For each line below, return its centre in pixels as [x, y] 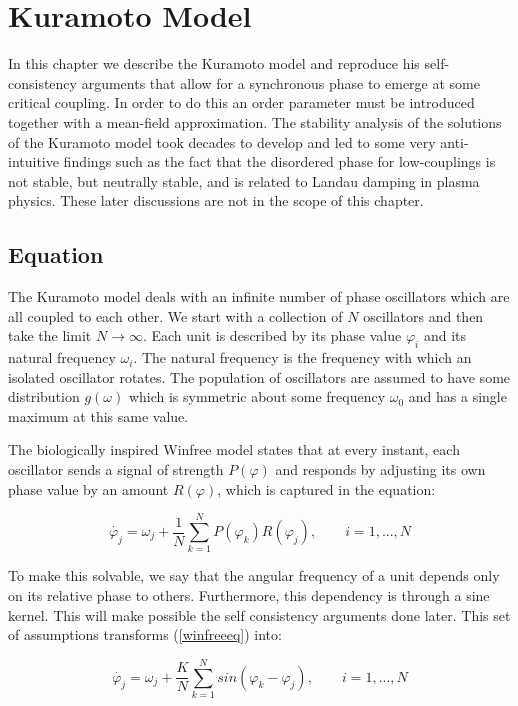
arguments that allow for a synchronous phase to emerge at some [280, 82]
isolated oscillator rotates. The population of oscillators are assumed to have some [259, 376]
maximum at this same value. [98, 415]
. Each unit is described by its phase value [272, 335]
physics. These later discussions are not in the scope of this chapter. [216, 200]
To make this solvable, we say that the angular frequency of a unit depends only [254, 575]
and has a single [457, 396]
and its [444, 335]
